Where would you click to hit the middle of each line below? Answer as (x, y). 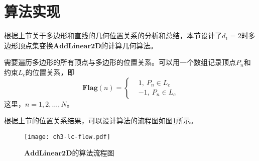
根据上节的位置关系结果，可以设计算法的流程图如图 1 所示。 (101, 120)
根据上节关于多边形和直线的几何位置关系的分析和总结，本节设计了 (113, 35)
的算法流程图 (93, 153)
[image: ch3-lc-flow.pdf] (67, 137)
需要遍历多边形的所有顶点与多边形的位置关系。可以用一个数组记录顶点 (120, 62)
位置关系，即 (53, 72)
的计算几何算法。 (129, 45)
